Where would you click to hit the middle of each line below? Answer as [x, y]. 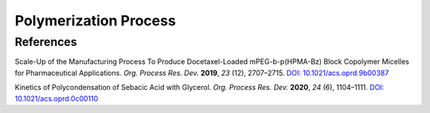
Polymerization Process [96, 21]
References [46, 42]
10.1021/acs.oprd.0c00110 [57, 98]
